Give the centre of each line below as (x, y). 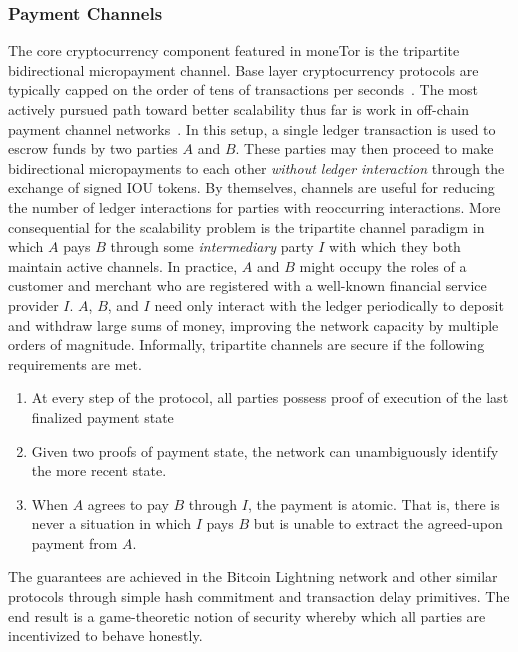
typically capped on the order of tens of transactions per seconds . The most (243, 89)
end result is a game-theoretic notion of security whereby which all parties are (247, 615)
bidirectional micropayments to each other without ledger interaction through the (256, 167)
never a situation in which (111, 523)
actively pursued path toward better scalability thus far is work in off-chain (238, 109)
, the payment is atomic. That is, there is (373, 503)
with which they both (395, 246)
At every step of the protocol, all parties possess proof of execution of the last (270, 397)
